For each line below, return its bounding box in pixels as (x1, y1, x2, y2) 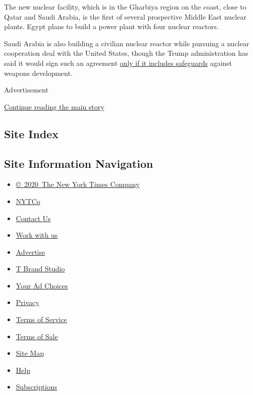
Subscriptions (16, 381, 57, 392)
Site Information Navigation (4, 155, 153, 171)
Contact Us (16, 213, 51, 223)
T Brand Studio (16, 263, 65, 274)
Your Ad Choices (16, 280, 68, 290)
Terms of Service (16, 314, 67, 325)
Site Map (16, 348, 44, 358)
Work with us (16, 230, 58, 240)
